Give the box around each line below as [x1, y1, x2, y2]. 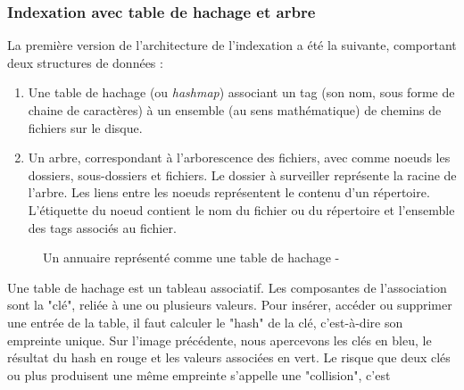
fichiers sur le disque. [28, 118, 143, 137]
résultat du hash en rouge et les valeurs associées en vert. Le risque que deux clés [7, 348, 451, 367]
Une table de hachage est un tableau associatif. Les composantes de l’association [7, 278, 447, 296]
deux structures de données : [7, 53, 163, 71]
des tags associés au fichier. [28, 218, 177, 236]
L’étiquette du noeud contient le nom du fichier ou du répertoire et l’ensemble [28, 200, 455, 219]
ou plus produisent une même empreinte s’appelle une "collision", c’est [7, 365, 391, 384]
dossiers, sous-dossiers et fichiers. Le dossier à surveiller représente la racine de [28, 165, 457, 184]
